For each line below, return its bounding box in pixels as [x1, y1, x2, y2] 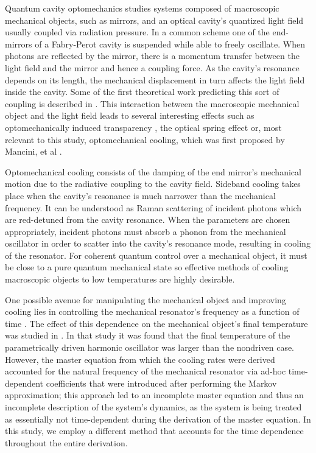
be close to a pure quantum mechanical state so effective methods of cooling [5, 261, 289, 273]
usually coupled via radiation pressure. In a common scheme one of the [5, 26, 270, 38]
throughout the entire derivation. [5, 436, 128, 449]
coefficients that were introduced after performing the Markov [46, 376, 277, 389]
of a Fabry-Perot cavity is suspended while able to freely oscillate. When [35, 37, 305, 50]
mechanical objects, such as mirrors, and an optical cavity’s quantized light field [5, 13, 304, 26]
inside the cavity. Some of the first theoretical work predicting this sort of [5, 85, 279, 98]
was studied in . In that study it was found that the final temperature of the [5, 329, 290, 342]
